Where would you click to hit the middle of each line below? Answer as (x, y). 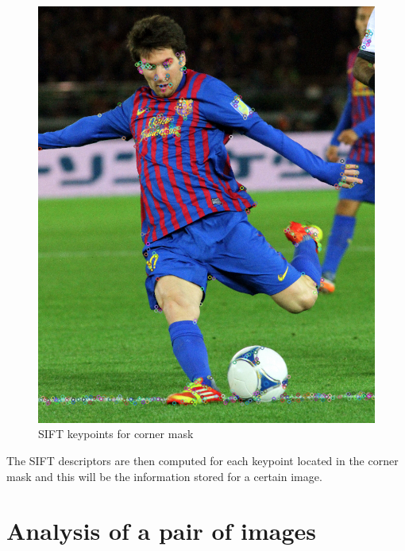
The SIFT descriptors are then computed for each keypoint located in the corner (202, 460)
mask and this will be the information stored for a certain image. (164, 476)
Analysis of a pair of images (162, 531)
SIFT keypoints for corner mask (116, 434)
